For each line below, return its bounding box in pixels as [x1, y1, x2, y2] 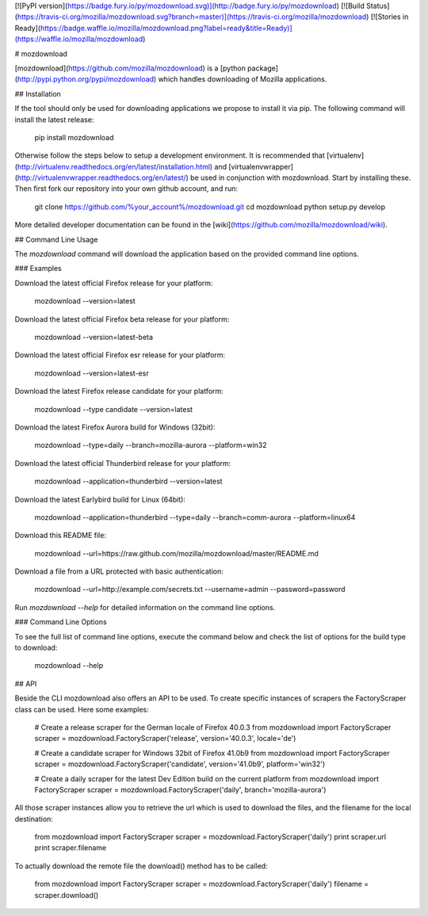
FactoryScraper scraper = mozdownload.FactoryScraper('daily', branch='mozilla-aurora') [34, 784, 327, 794]
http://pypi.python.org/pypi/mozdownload [17, 74, 155, 84]
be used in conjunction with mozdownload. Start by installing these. [190, 173, 411, 182]
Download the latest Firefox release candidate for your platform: [14, 387, 224, 396]
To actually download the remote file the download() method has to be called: [14, 861, 269, 871]
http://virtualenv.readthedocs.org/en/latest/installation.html [17, 162, 210, 171]
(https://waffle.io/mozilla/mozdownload [14, 34, 143, 44]
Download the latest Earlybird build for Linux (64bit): [14, 494, 186, 504]
